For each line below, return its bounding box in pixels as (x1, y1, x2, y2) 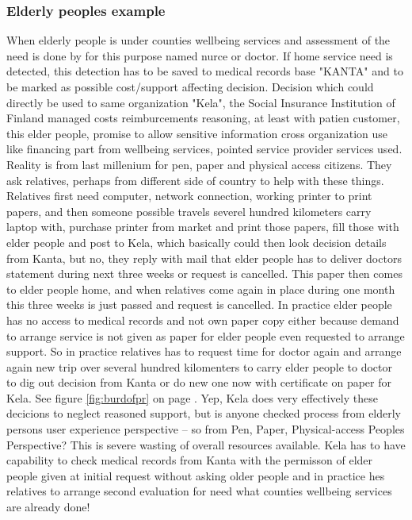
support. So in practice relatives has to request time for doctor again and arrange (6, 343, 402, 360)
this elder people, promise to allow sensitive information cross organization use (6, 125, 387, 141)
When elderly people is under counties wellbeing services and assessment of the (6, 32, 391, 48)
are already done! (6, 499, 90, 515)
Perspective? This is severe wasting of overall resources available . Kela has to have (6, 436, 406, 453)
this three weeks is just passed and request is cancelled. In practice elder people (6, 296, 392, 313)
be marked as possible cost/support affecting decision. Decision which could (6, 79, 374, 94)
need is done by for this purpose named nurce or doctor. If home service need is (6, 47, 393, 64)
